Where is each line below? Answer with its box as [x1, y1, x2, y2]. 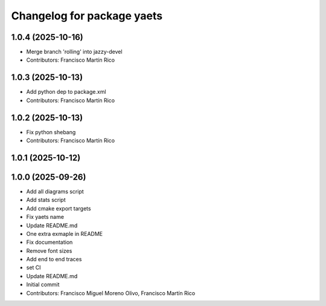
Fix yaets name [26, 213, 65, 221]
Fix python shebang [26, 128, 76, 135]
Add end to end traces [26, 256, 82, 263]
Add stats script [26, 197, 66, 204]
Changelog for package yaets [11, 9, 163, 22]
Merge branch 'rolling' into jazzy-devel [26, 48, 123, 56]
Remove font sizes [26, 247, 72, 254]
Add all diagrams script [26, 187, 84, 195]
